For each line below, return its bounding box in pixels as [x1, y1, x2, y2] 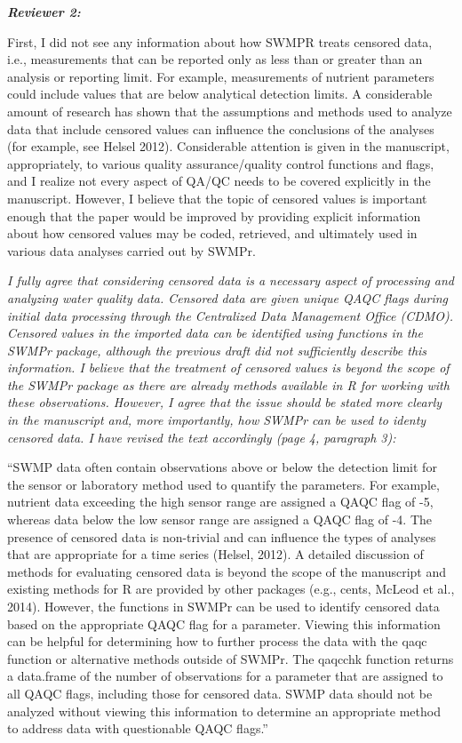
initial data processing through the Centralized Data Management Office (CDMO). [7, 306, 454, 324]
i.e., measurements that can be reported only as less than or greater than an [7, 50, 423, 68]
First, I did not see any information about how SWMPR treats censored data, [7, 32, 433, 51]
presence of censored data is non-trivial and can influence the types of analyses [7, 527, 436, 546]
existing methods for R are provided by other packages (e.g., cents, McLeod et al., [7, 579, 455, 598]
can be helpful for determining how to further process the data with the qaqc [7, 632, 427, 651]
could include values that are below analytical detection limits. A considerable [7, 84, 433, 103]
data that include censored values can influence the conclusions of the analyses [7, 119, 434, 138]
